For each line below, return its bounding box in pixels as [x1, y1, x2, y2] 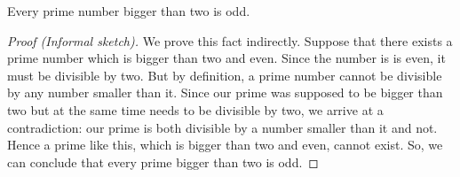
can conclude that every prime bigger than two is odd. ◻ [7, 152, 319, 171]
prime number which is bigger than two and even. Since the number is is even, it [7, 49, 446, 67]
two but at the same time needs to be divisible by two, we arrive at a [7, 100, 384, 119]
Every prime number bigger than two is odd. [7, 2, 250, 19]
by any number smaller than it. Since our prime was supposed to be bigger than [7, 83, 443, 102]
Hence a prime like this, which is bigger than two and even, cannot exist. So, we [7, 135, 443, 154]
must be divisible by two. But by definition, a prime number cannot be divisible [7, 65, 442, 84]
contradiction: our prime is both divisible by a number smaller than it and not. [7, 118, 438, 136]
